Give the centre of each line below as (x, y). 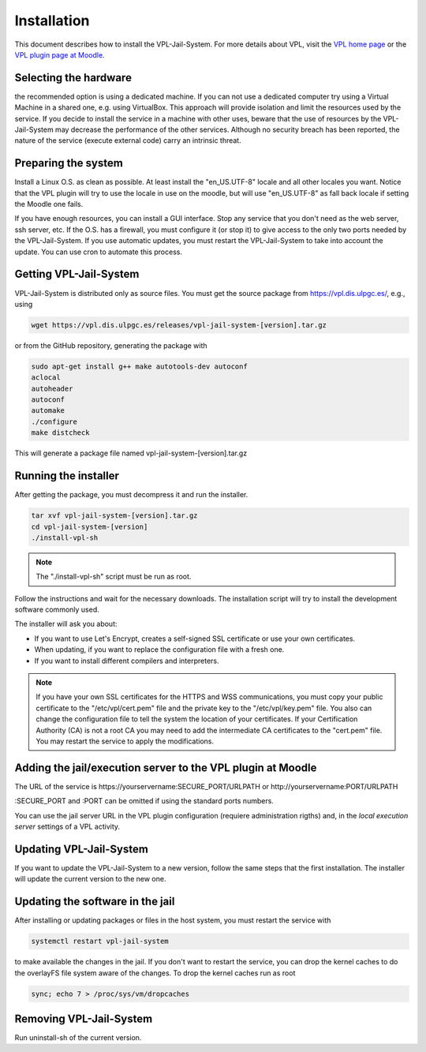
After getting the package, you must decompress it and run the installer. (131, 495)
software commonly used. (57, 610)
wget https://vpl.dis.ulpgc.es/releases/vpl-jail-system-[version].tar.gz (179, 325)
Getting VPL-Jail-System (77, 274)
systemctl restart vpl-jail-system (100, 942)
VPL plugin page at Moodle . (60, 54)
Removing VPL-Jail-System (84, 1019)
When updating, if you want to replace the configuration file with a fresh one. (159, 650)
